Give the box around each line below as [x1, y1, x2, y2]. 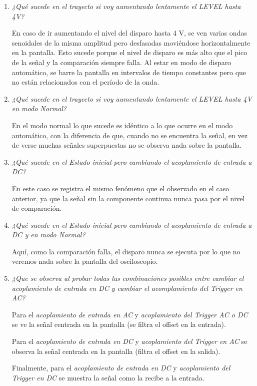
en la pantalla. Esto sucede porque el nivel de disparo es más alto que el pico [11, 47, 247, 58]
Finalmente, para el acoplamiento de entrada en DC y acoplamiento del [11, 362, 230, 373]
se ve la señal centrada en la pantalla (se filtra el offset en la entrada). [11, 319, 226, 329]
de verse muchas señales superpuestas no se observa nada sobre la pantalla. [11, 140, 242, 150]
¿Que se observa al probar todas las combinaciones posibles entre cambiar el [11, 273, 244, 283]
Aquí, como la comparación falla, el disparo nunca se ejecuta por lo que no [11, 246, 240, 256]
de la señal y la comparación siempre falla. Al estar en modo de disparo [11, 57, 231, 67]
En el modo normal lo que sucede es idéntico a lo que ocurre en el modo [11, 120, 233, 130]
